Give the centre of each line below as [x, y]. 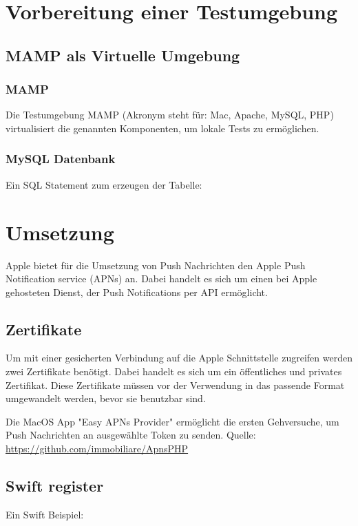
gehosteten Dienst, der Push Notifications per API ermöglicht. [137, 292]
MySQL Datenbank [61, 159]
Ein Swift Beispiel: [45, 514]
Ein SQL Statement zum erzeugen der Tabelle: [104, 184]
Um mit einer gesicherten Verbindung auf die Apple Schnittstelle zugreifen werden [179, 358]
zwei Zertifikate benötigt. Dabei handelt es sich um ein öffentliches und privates [174, 371]
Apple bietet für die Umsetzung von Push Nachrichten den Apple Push [156, 265]
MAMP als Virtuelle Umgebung [123, 55]
